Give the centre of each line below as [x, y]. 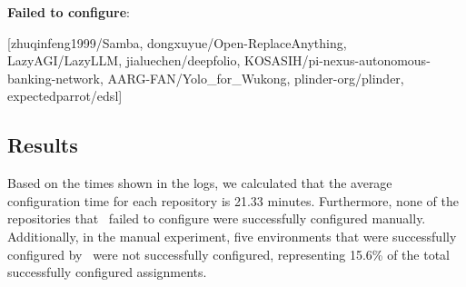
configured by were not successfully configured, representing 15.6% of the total [229, 254]
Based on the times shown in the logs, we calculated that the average [200, 183]
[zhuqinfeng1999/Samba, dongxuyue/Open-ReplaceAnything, [177, 42]
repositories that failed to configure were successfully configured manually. [217, 218]
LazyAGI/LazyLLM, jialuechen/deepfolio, [124, 60]
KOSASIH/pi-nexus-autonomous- [337, 60]
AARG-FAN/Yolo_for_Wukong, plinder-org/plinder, [256, 78]
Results [43, 145]
